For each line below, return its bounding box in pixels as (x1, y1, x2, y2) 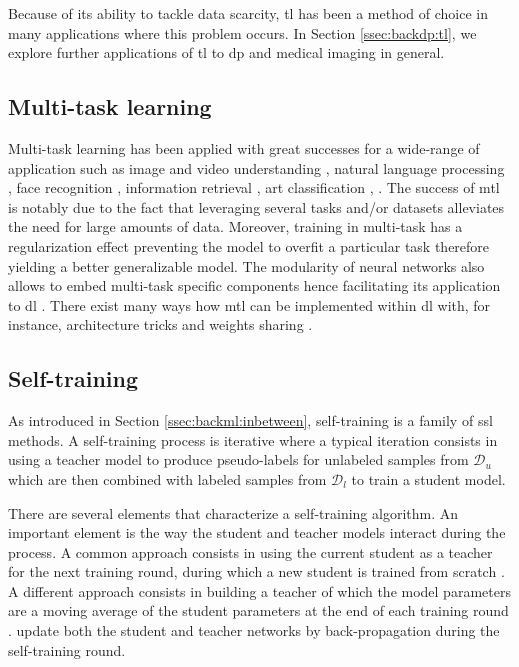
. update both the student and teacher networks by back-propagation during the (8, 620, 500, 641)
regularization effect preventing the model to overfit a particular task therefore (8, 235, 490, 256)
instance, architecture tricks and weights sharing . (8, 314, 313, 335)
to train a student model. (351, 468, 506, 489)
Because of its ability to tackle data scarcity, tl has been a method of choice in (8, 3, 489, 23)
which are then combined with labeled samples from (8, 468, 327, 489)
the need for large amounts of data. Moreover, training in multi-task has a (8, 216, 463, 237)
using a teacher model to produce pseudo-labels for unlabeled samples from (8, 449, 469, 470)
